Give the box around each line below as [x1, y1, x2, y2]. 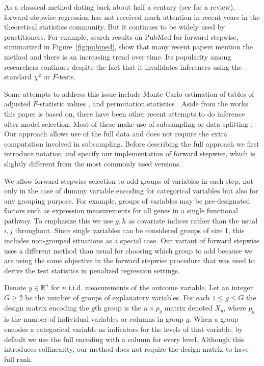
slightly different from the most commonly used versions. [4, 158, 181, 168]
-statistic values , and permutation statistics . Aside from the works [37, 98, 248, 109]
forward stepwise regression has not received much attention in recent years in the [4, 11, 260, 22]
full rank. [4, 353, 33, 364]
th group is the [94, 302, 142, 313]
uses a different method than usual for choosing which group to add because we [4, 245, 252, 256]
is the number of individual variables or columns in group [4, 314, 183, 324]
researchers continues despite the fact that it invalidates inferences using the [4, 61, 242, 72]
